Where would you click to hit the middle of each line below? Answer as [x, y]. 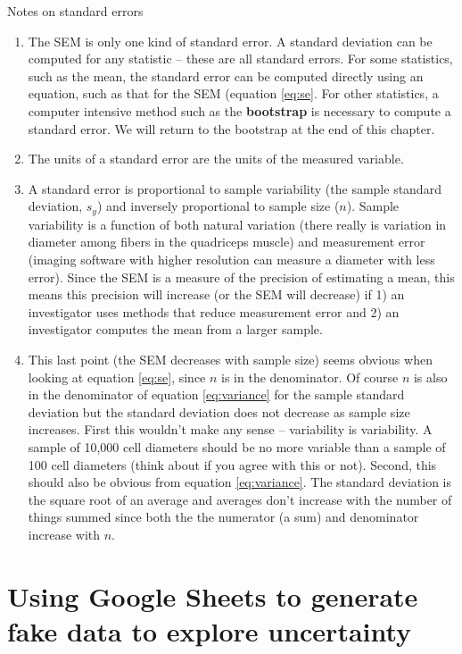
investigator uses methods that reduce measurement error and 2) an [214, 311]
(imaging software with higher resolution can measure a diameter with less [231, 259]
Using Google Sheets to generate [213, 595]
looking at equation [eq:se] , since [117, 377]
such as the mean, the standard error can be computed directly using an [226, 75]
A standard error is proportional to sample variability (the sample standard [235, 188]
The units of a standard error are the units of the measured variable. [216, 159]
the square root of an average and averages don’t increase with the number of [240, 499]
